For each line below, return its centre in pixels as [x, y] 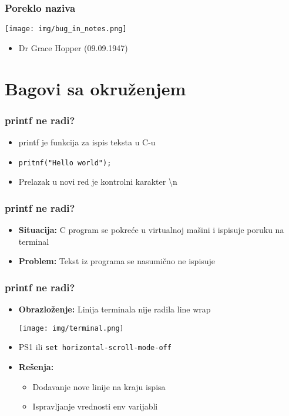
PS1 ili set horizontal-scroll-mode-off [95, 347]
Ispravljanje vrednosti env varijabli [95, 406]
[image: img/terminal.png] [71, 328]
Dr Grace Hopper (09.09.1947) [73, 47]
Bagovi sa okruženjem [95, 88]
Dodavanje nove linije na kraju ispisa [99, 386]
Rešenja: [36, 367]
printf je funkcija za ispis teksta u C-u [87, 142]
